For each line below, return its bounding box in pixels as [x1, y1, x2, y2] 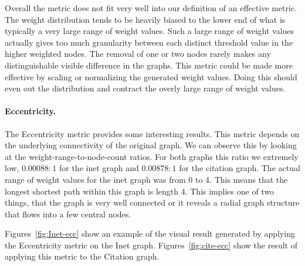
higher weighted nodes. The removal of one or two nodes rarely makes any [5, 47, 271, 60]
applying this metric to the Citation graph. [5, 250, 160, 262]
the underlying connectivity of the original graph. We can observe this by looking [5, 139, 297, 151]
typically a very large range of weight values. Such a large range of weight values [5, 25, 294, 37]
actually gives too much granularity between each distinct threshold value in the [5, 36, 293, 48]
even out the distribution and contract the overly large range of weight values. [5, 82, 286, 94]
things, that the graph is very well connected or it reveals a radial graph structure [5, 196, 300, 209]
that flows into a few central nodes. [5, 207, 131, 220]
